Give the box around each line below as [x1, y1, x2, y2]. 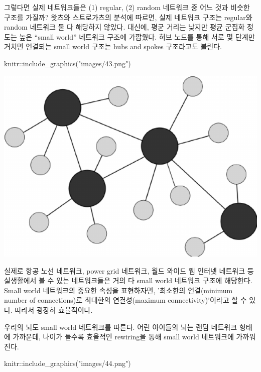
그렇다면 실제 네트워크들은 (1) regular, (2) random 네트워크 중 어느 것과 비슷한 [4, 2, 250, 12]
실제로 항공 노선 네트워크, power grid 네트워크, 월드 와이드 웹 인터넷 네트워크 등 [4, 265, 254, 276]
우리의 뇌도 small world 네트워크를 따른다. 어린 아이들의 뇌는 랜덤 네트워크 [4, 321, 237, 332]
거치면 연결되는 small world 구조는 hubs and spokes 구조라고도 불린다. [4, 41, 222, 52]
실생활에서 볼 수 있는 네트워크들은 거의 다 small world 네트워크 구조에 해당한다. [4, 275, 252, 286]
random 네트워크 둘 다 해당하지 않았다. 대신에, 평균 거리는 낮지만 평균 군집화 [4, 22, 245, 32]
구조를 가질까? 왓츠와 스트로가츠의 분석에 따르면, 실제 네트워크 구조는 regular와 [4, 12, 252, 22]
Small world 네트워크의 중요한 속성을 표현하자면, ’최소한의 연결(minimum [4, 285, 233, 295]
